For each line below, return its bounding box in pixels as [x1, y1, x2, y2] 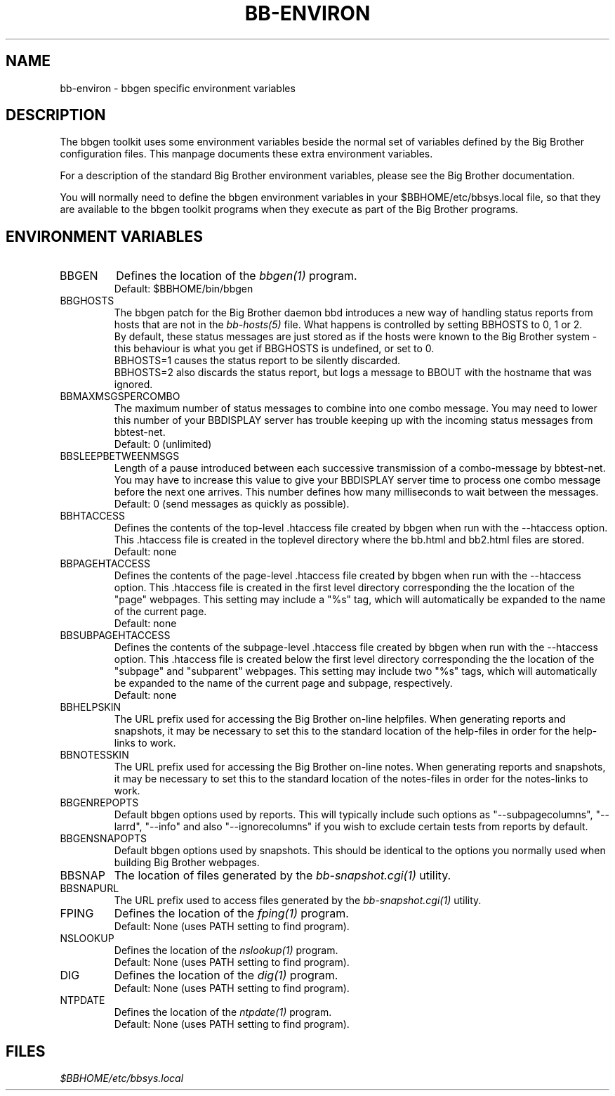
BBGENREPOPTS [60, 797, 139, 809]
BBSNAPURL [60, 882, 119, 895]
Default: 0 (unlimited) [114, 438, 212, 451]
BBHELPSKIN [60, 701, 121, 714]
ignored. [114, 378, 153, 391]
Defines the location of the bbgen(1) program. [116, 269, 357, 283]
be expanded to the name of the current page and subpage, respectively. [114, 677, 453, 690]
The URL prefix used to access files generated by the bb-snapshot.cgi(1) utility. [114, 894, 482, 907]
